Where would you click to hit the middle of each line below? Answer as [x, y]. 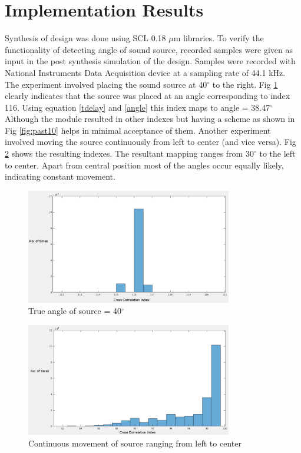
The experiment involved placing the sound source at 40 [106, 84]
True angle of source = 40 [75, 311]
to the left [277, 153]
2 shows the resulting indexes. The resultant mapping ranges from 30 [129, 153]
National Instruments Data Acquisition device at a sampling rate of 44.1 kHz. [145, 72]
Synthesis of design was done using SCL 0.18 [85, 38]
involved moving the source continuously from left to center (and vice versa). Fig [150, 142]
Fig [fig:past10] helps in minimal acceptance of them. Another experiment [138, 130]
